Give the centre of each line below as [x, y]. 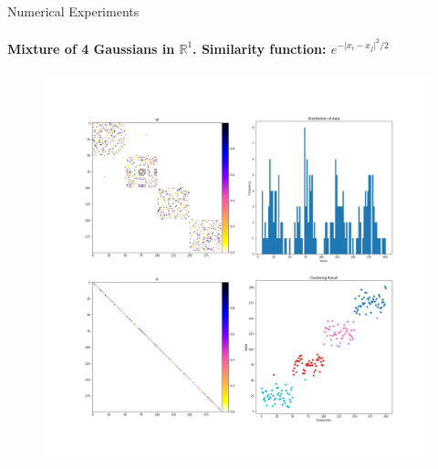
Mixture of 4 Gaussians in [91, 48]
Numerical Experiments [73, 11]
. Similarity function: [260, 48]
